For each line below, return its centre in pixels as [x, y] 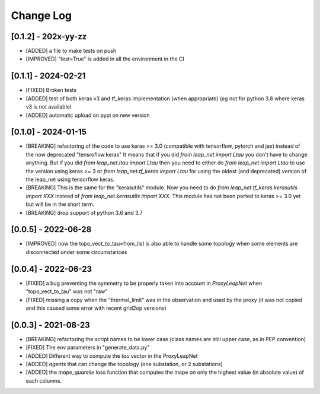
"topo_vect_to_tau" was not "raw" [67, 291]
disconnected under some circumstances [76, 252]
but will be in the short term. [60, 204]
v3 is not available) [49, 107]
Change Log [41, 15]
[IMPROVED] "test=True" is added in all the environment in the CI [105, 59]
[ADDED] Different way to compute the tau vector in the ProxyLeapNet [112, 355]
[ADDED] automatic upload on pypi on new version [88, 115]
